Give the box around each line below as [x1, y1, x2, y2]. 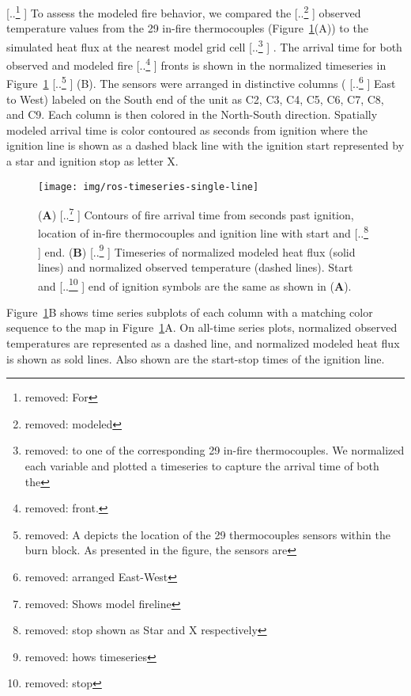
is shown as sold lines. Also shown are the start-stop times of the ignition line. [6, 350, 385, 367]
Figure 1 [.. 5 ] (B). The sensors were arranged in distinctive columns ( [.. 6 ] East [6, 73, 396, 91]
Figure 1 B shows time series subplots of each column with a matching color [6, 303, 373, 320]
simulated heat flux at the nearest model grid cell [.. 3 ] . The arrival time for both [6, 36, 402, 55]
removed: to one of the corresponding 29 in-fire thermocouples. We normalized [25, 442, 405, 458]
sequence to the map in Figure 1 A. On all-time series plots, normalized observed [6, 319, 398, 336]
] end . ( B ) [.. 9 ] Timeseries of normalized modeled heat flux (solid [38, 241, 356, 260]
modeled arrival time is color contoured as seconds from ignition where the [6, 121, 368, 138]
